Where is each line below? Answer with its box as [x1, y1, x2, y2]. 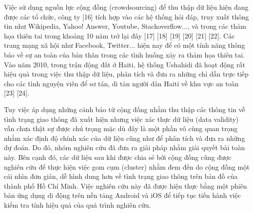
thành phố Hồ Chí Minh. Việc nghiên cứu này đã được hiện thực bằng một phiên [4, 180, 247, 191]
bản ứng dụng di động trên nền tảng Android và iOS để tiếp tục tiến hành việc [4, 190, 241, 200]
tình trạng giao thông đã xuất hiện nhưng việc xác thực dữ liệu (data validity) [4, 114, 239, 124]
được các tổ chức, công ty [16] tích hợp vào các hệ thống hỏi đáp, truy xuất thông [4, 11, 249, 21]
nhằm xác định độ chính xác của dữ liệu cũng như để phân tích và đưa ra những [4, 133, 245, 143]
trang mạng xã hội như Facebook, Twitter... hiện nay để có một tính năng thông [4, 40, 245, 50]
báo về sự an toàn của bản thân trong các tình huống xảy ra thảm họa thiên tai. [4, 49, 245, 59]
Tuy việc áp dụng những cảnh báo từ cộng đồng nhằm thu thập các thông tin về [4, 104, 245, 114]
